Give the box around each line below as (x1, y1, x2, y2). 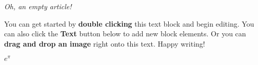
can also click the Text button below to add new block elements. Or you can (4, 28, 246, 39)
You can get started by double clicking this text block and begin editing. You (4, 18, 254, 29)
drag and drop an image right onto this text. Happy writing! (4, 38, 205, 49)
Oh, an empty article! (4, 1, 72, 11)
